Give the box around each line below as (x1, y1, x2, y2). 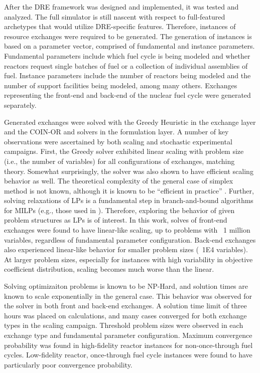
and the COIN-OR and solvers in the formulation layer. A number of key (4, 126, 229, 137)
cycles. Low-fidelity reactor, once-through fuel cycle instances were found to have (4, 349, 252, 360)
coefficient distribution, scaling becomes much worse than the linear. (4, 264, 214, 274)
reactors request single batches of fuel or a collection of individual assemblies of (4, 60, 248, 71)
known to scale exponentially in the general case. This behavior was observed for (4, 290, 252, 301)
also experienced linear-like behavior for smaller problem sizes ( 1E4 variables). (4, 244, 248, 255)
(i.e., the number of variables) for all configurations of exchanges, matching (4, 155, 235, 166)
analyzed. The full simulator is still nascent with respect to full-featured (4, 11, 225, 22)
